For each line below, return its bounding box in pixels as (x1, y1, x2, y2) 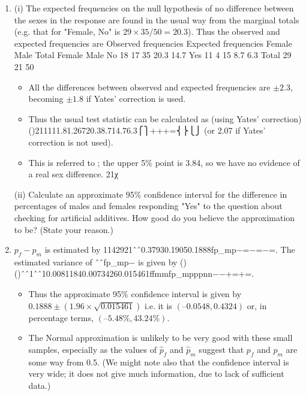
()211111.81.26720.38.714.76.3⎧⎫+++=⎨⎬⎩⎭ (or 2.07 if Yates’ (28, 124, 266, 137)
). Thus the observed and (188, 25, 280, 38)
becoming (28, 92, 64, 105)
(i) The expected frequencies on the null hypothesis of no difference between (14, 2, 294, 14)
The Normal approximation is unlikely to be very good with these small (28, 331, 293, 344)
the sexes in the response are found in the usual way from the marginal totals (14, 13, 299, 26)
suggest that (199, 343, 244, 355)
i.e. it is (144, 299, 172, 312)
